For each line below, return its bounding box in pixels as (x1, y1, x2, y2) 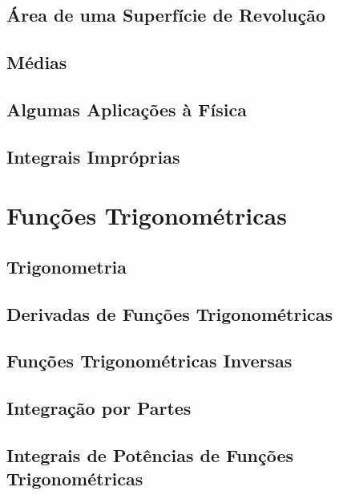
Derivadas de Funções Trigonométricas (6, 301, 333, 326)
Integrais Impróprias (6, 144, 180, 168)
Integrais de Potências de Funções (6, 443, 294, 468)
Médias (6, 50, 67, 75)
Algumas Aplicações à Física (6, 96, 247, 121)
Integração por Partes (6, 396, 192, 420)
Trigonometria (6, 254, 127, 278)
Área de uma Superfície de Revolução (6, 2, 325, 27)
